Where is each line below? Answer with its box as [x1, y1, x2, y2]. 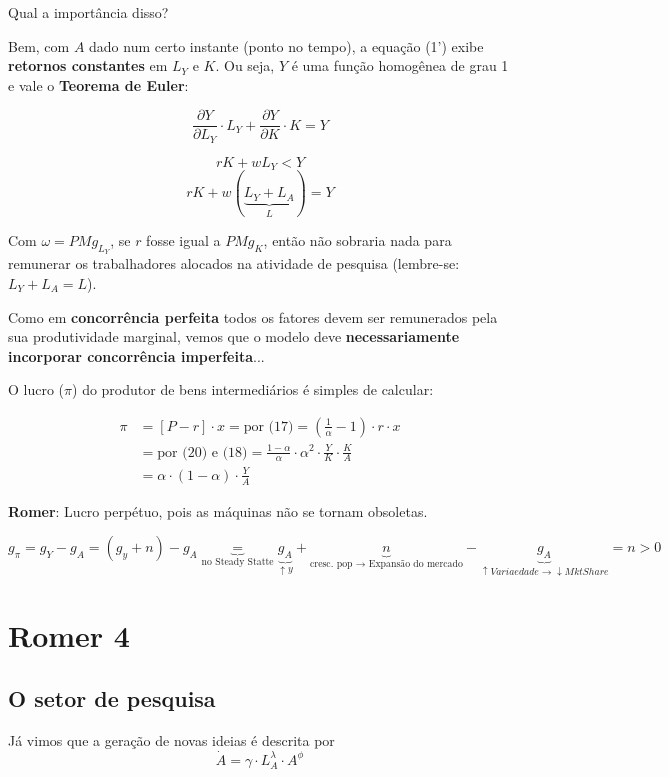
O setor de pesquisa [8, 683, 216, 714]
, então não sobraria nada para [263, 230, 452, 251]
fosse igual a [146, 230, 221, 251]
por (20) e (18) [157, 445, 248, 460]
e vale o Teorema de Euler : [8, 74, 189, 95]
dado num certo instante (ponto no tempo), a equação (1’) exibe [89, 35, 484, 56]
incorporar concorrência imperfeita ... [8, 345, 265, 366]
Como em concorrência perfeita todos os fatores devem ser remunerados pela [8, 306, 498, 327]
